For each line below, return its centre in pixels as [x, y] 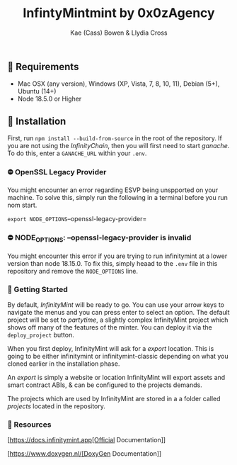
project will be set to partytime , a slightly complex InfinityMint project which [118, 320]
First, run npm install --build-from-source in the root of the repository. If [115, 138]
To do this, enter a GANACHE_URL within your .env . [77, 153]
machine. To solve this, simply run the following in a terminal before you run [118, 198]
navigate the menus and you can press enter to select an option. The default [118, 313]
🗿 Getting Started [38, 289]
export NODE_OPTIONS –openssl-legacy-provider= [77, 219]
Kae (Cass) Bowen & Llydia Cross [119, 33]
